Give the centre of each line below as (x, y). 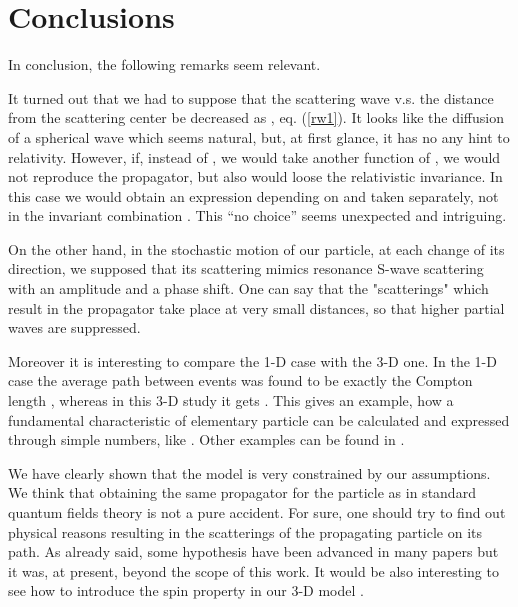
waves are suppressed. (74, 327)
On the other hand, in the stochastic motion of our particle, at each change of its (256, 248)
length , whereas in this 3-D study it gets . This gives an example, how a (231, 400)
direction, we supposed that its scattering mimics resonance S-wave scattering (246, 268)
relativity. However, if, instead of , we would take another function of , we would (254, 156)
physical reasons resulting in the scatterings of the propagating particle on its (245, 531)
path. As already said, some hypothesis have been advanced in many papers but (253, 551)
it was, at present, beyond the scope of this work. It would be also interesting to (253, 570)
